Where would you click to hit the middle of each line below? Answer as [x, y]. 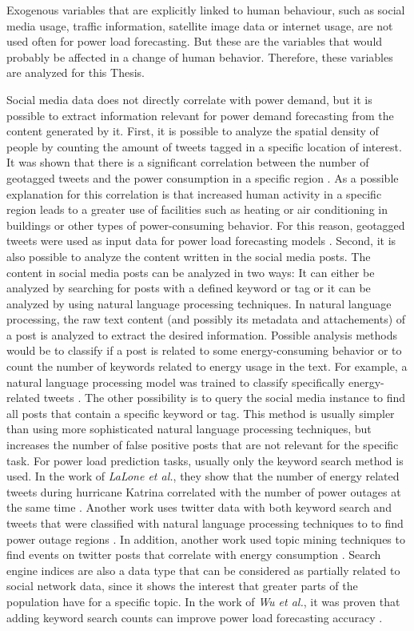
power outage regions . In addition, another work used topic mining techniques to [206, 539]
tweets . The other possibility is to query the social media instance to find [225, 398]
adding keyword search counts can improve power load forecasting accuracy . [195, 617]
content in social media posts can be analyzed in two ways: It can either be [191, 272]
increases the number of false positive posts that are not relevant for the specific [203, 445]
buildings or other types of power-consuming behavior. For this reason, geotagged [206, 225]
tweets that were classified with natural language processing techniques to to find [205, 523]
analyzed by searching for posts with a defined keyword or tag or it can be [189, 288]
